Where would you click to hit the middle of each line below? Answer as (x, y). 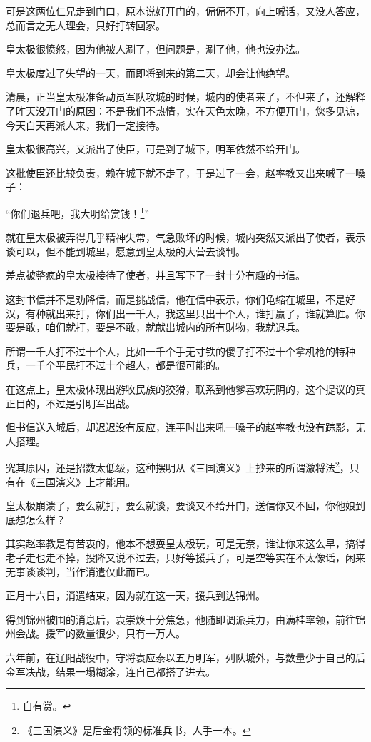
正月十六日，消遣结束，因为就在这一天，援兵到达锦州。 (136, 595)
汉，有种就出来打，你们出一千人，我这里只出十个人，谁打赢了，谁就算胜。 (181, 313)
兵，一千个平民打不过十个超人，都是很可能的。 (116, 365)
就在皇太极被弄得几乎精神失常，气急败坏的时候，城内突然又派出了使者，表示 (185, 237)
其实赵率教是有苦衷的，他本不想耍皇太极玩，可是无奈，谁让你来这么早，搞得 (185, 543)
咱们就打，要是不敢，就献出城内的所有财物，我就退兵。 (175, 327)
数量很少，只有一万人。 (130, 633)
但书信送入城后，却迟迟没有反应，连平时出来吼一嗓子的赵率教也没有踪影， (181, 427)
